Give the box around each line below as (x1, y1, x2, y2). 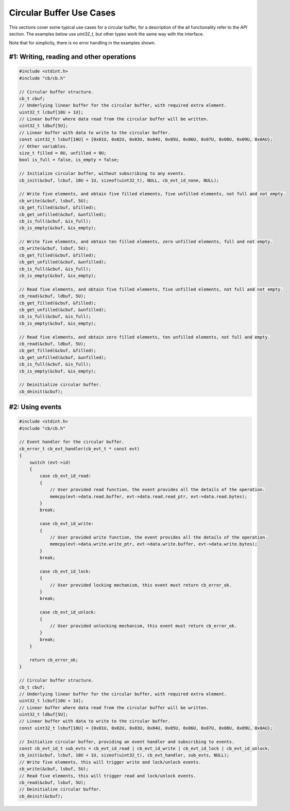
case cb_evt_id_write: (39, 521, 94, 527)
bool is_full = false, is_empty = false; (19, 157, 119, 163)
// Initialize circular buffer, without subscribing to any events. (19, 171, 186, 176)
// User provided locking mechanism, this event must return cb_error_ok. (50, 582, 232, 588)
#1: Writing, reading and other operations (9, 53, 136, 61)
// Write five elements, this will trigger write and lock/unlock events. (19, 759, 202, 765)
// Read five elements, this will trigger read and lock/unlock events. (19, 773, 196, 778)
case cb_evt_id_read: (39, 473, 91, 479)
